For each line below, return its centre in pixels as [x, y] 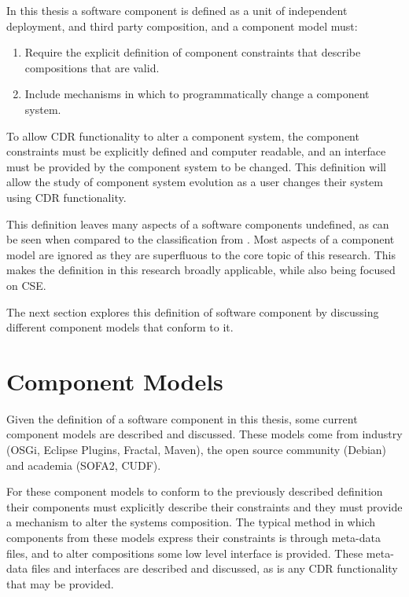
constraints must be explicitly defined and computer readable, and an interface [196, 151]
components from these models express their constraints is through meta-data [193, 537]
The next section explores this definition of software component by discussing [193, 311]
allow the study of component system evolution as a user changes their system [195, 182]
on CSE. [26, 285]
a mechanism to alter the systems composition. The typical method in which [191, 522]
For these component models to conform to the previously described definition [195, 491]
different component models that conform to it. [120, 327]
